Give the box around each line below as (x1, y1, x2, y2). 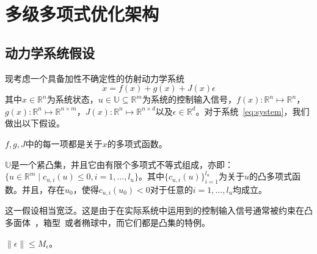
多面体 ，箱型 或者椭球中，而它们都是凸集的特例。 (5, 216, 210, 228)
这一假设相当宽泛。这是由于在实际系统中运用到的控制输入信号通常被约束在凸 (5, 204, 313, 217)
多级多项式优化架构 (5, 1, 159, 26)
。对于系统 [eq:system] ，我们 (195, 104, 310, 117)
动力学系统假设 (5, 43, 95, 62)
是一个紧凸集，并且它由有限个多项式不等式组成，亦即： (11, 158, 234, 170)
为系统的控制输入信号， (142, 93, 236, 106)
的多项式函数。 (107, 137, 167, 150)
